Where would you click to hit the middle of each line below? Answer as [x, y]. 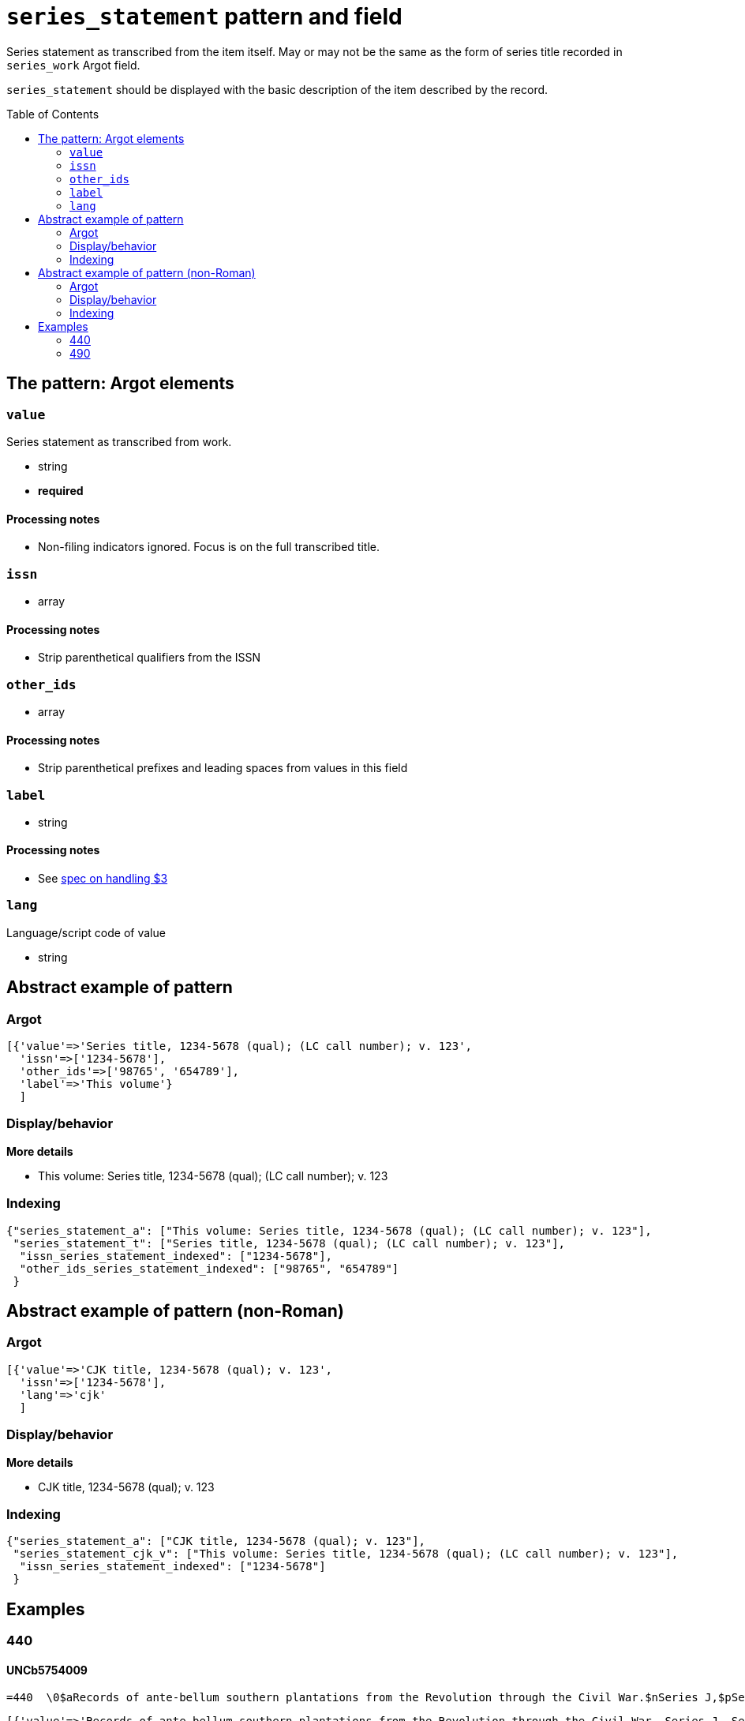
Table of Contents [53, 114]
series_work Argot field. [73, 65]
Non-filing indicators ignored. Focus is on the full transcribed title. [209, 547]
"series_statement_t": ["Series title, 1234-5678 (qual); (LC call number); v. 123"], [289, 1243]
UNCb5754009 [47, 1670]
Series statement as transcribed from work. [119, 441]
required [61, 490]
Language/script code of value [86, 932]
